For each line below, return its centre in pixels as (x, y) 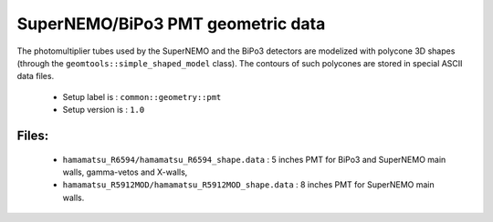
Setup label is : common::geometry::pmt (142, 96)
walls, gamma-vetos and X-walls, (125, 172)
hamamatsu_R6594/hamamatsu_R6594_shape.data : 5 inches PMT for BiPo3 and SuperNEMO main (254, 159)
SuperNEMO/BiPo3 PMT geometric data (171, 24)
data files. (36, 76)
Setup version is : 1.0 (104, 110)
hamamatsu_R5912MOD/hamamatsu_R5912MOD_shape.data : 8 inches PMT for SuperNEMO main (248, 185)
